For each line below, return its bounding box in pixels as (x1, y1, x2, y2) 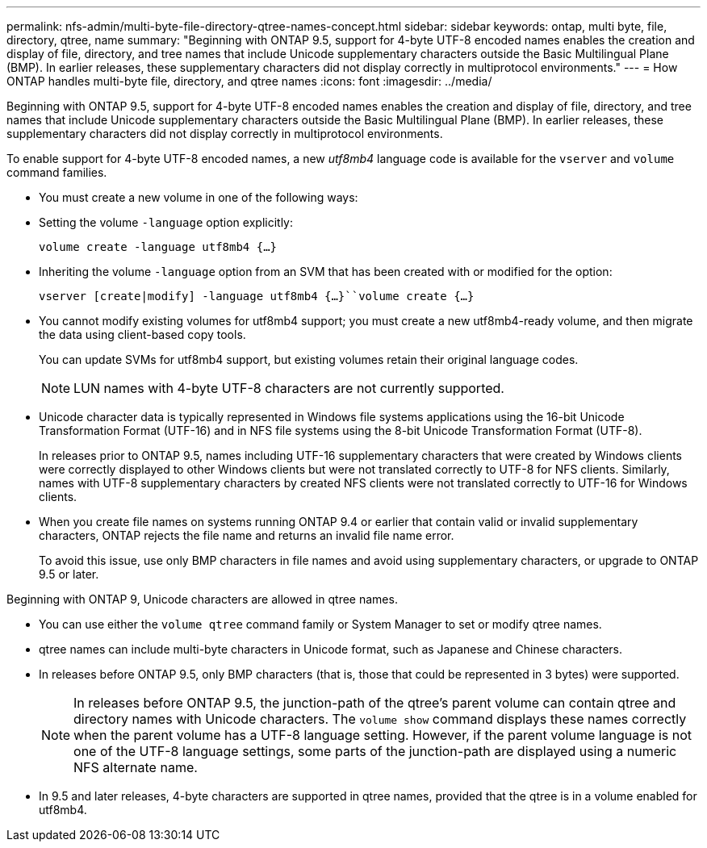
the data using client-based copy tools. (39, 328, 246, 341)
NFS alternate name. (73, 759, 198, 775)
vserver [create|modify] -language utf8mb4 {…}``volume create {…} (39, 290, 475, 303)
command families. (6, 165, 107, 179)
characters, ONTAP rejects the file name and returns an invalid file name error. (39, 528, 454, 542)
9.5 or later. (39, 567, 99, 581)
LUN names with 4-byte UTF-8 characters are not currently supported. (73, 380, 504, 396)
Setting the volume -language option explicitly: (39, 215, 293, 229)
